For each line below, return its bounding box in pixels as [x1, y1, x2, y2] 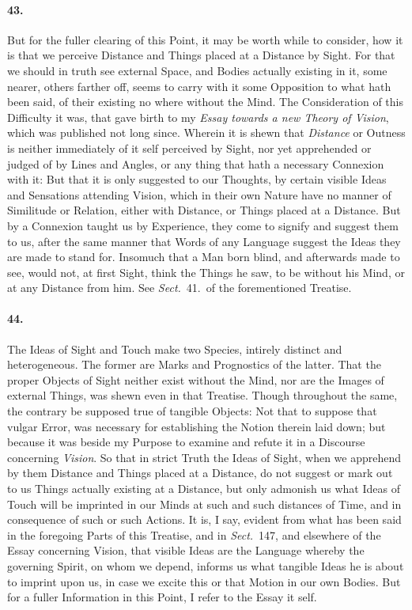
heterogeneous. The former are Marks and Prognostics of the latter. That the [7, 356, 381, 373]
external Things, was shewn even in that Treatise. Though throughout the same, [7, 387, 398, 404]
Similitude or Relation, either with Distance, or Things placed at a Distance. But [7, 202, 401, 218]
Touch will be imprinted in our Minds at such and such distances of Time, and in [7, 495, 402, 512]
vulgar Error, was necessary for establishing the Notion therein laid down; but [7, 418, 386, 434]
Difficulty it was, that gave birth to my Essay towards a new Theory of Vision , [7, 108, 389, 125]
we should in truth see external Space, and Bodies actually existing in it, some [7, 62, 387, 78]
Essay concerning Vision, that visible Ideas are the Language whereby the [7, 542, 365, 559]
